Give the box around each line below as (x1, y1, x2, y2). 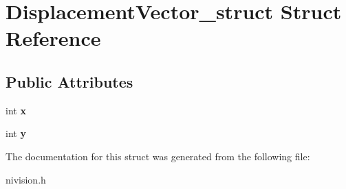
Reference (6, 24, 101, 52)
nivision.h (6, 172, 46, 186)
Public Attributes (6, 71, 133, 92)
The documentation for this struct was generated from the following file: (6, 149, 310, 163)
